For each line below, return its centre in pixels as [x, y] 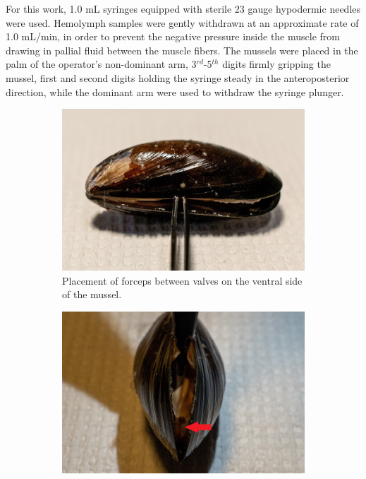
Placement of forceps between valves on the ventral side [182, 280]
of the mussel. [92, 294]
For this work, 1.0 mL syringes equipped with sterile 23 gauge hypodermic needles [183, 8]
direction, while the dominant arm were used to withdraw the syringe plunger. [175, 91]
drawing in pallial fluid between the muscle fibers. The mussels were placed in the [182, 50]
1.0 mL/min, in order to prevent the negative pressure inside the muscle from [173, 36]
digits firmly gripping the [276, 64]
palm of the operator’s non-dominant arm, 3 [101, 64]
